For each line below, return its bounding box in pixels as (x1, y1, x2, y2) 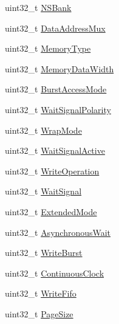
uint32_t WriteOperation (5, 164, 100, 177)
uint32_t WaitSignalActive (5, 144, 105, 157)
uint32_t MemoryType (5, 42, 91, 55)
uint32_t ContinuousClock (5, 266, 104, 279)
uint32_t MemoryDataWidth (5, 62, 114, 75)
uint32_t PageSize (5, 307, 73, 320)
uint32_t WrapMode (5, 123, 82, 136)
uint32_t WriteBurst (5, 246, 83, 259)
